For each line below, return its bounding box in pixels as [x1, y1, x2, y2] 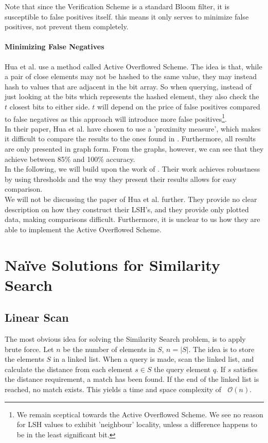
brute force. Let [5, 343, 54, 354]
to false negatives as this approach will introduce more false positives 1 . [5, 112, 227, 124]
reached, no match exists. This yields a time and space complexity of [5, 384, 222, 395]
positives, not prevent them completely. [5, 21, 129, 32]
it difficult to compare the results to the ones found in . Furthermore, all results [5, 133, 256, 144]
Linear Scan [5, 309, 69, 325]
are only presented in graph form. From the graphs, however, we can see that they [5, 143, 264, 154]
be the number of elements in [63, 343, 155, 354]
